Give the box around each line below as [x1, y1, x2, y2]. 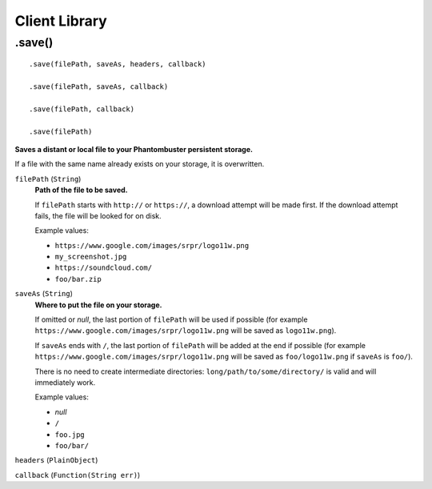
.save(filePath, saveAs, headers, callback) [29, 60, 207, 69]
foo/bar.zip [54, 275, 102, 283]
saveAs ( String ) [14, 289, 74, 299]
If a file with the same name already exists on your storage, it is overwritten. [14, 159, 265, 169]
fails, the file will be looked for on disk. [34, 210, 162, 220]
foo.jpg [54, 430, 86, 439]
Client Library [14, 12, 107, 30]
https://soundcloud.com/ [54, 263, 152, 272]
